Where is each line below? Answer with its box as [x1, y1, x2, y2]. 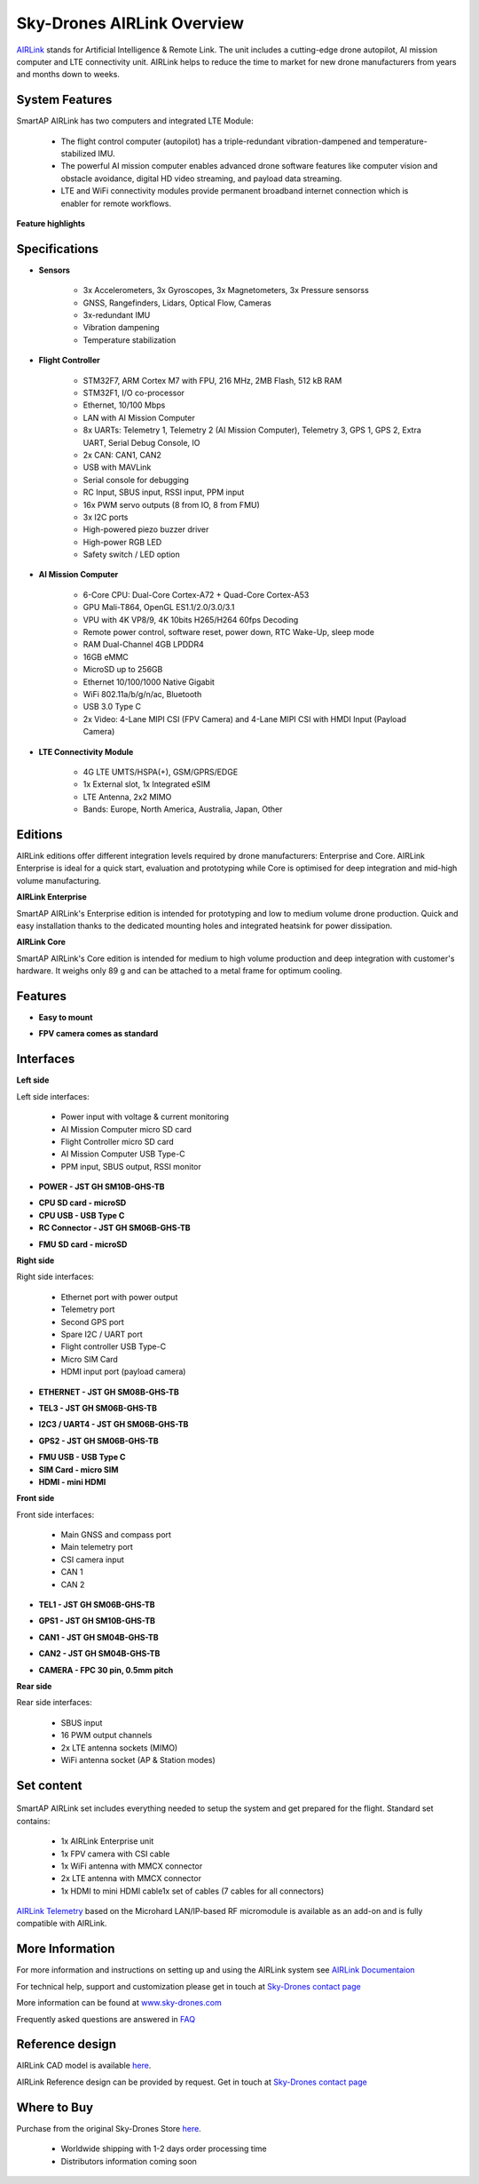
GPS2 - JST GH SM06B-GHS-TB [38, 1435, 159, 1446]
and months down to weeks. [16, 69, 120, 80]
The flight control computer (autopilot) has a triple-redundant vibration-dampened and [60, 136, 377, 147]
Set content [16, 1777, 82, 1793]
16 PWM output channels [60, 1730, 153, 1741]
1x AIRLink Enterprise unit [60, 1836, 154, 1846]
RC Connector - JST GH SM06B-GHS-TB [38, 1222, 191, 1234]
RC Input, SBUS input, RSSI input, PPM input [82, 487, 245, 497]
